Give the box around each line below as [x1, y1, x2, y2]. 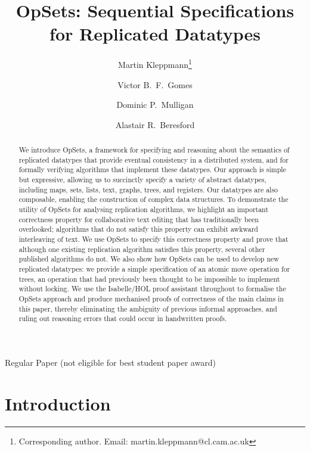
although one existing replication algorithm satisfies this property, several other [18, 244, 265, 254]
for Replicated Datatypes [49, 21, 261, 46]
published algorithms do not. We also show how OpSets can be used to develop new [18, 254, 279, 264]
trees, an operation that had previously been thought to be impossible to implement [18, 273, 280, 284]
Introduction [5, 391, 111, 415]
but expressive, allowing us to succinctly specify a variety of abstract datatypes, [18, 175, 266, 185]
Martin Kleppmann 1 [118, 57, 192, 70]
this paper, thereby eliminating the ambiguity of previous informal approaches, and [18, 303, 277, 313]
